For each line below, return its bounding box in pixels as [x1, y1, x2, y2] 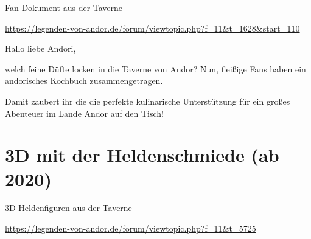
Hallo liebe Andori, [5, 42, 76, 55]
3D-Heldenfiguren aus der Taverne [5, 201, 132, 214]
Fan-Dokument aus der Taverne [5, 1, 123, 13]
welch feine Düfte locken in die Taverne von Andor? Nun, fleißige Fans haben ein [5, 62, 306, 75]
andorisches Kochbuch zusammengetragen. [5, 74, 163, 87]
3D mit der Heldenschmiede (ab [5, 142, 279, 167]
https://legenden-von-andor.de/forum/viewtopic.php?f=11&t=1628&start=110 [5, 21, 300, 34]
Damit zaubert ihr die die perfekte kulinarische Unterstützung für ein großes [5, 94, 290, 107]
